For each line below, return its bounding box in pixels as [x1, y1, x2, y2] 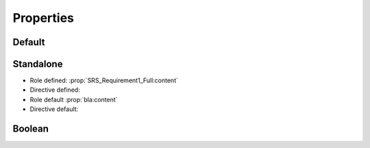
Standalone [12, 58, 63, 70]
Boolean [12, 123, 49, 135]
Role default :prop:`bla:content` [29, 95, 118, 103]
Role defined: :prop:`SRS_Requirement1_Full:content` [29, 76, 178, 85]
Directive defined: [29, 86, 80, 94]
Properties [12, 10, 75, 25]
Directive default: [29, 105, 79, 113]
